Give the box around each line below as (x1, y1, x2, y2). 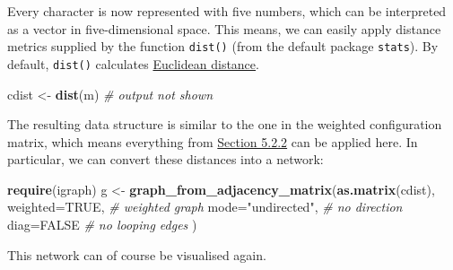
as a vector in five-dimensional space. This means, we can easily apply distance (7, 19, 441, 38)
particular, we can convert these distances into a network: (7, 150, 324, 169)
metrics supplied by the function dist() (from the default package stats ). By (7, 37, 439, 56)
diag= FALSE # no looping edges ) (7, 215, 197, 234)
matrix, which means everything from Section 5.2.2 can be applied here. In (7, 132, 418, 151)
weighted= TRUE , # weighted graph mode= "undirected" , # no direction (7, 197, 403, 216)
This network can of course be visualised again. (7, 245, 266, 264)
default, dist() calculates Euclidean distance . (7, 54, 259, 73)
